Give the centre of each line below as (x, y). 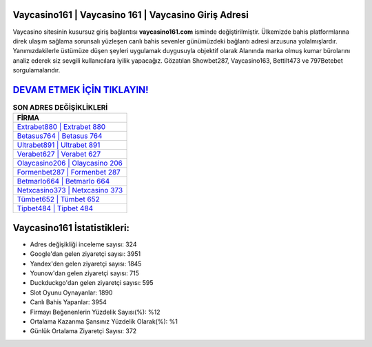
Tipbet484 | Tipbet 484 (55, 208)
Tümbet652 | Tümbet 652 (58, 199)
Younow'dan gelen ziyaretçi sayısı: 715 (84, 273)
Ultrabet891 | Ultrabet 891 (59, 145)
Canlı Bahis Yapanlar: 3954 (68, 302)
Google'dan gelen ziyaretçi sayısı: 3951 (85, 254)
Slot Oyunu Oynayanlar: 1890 (71, 293)
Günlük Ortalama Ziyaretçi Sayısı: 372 (83, 331)
